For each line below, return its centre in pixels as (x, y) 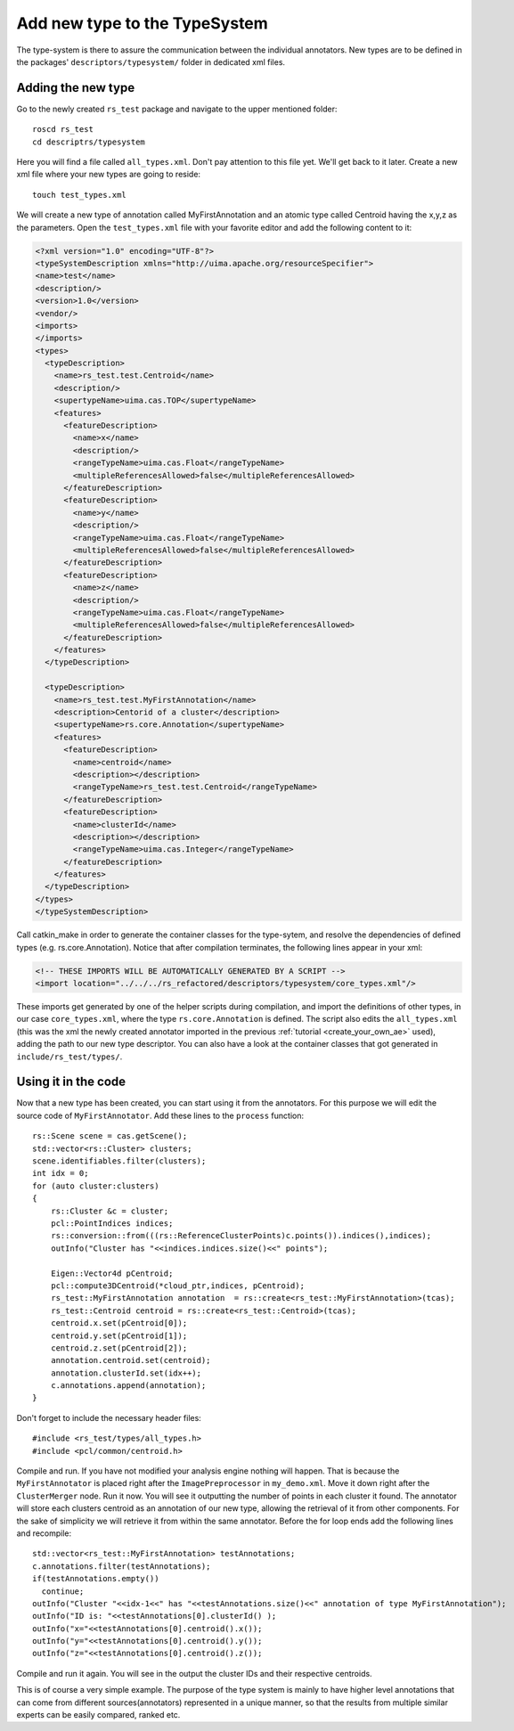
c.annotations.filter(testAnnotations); (122, 1566)
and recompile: (44, 1533)
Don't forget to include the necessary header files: (109, 1417)
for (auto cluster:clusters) (96, 1186)
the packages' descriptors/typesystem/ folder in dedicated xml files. (151, 61)
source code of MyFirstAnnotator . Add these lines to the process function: (160, 1115)
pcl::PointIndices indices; (112, 1223)
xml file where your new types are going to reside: (108, 175)
